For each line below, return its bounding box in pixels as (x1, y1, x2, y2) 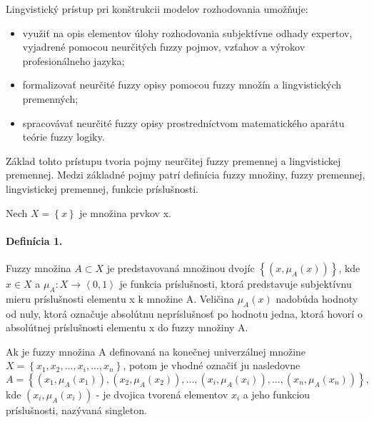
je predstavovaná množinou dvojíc (106, 260, 255, 275)
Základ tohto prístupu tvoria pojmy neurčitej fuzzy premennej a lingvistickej (6, 153, 341, 168)
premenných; (22, 91, 79, 106)
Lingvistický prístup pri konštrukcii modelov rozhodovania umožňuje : (6, 1, 308, 16)
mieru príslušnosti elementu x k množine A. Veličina (6, 291, 234, 306)
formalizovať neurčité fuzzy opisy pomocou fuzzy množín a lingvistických (22, 77, 342, 92)
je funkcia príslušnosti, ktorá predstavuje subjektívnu (119, 276, 352, 291)
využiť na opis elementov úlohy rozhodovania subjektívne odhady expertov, (22, 25, 353, 40)
